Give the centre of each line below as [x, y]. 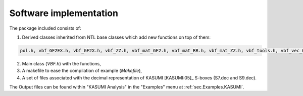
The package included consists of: [45, 28]
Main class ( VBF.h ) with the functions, [61, 63]
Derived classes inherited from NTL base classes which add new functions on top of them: [116, 37]
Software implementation [64, 13]
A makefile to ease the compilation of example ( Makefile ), [82, 71]
